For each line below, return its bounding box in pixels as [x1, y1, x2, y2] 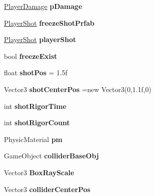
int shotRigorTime [4, 100, 66, 111]
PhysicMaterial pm [4, 134, 62, 144]
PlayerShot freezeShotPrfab [4, 17, 94, 28]
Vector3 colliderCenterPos [4, 184, 91, 194]
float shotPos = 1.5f [4, 67, 67, 78]
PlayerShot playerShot [4, 34, 76, 45]
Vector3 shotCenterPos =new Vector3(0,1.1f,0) [4, 84, 152, 94]
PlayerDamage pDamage [4, 1, 82, 11]
